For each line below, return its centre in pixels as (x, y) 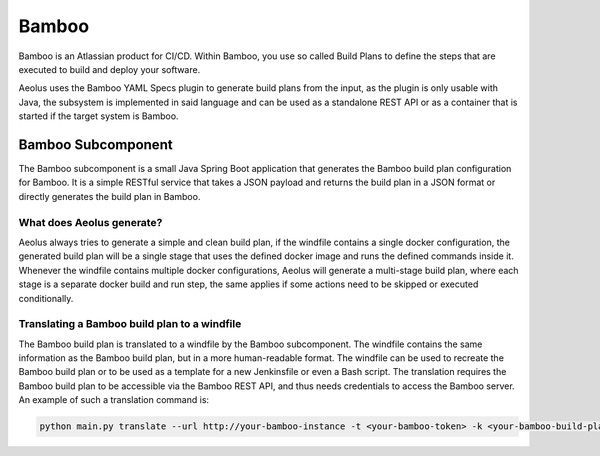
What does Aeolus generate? (90, 222)
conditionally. (46, 298)
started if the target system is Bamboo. (98, 116)
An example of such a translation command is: (114, 400)
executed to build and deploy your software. (109, 69)
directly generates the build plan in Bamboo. (109, 196)
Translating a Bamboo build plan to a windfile (130, 324)
